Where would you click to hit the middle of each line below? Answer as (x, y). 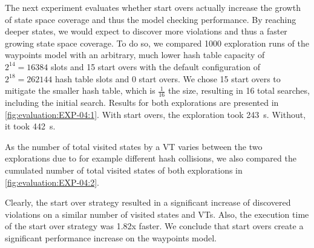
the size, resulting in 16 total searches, (239, 90)
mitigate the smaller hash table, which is (80, 90)
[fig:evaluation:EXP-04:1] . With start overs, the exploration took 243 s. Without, (155, 114)
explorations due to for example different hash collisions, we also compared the (151, 158)
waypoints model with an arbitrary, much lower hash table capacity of (135, 55)
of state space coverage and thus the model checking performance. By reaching (151, 19)
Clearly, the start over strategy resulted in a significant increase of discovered (148, 202)
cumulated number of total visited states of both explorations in (124, 170)
